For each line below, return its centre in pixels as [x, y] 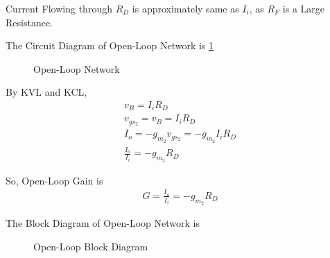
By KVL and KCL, [46, 92]
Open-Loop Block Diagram [91, 246]
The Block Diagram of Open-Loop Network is [103, 223]
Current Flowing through [59, 8]
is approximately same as [185, 8]
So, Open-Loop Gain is [54, 180]
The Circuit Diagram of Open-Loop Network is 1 [110, 45]
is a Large [304, 8]
